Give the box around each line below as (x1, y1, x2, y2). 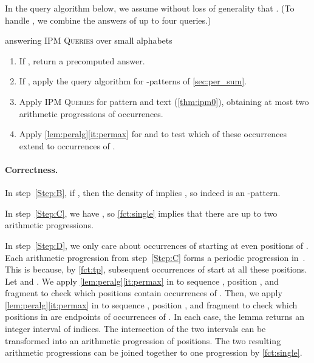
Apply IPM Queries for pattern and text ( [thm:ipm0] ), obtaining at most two (19, 95, 309, 107)
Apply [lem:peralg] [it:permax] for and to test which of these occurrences (19, 127, 287, 140)
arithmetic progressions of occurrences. (19, 107, 163, 120)
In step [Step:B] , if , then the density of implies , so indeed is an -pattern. (5, 186, 281, 199)
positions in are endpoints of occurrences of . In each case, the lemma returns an (5, 310, 304, 323)
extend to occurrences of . (19, 139, 115, 152)
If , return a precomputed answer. (19, 54, 145, 67)
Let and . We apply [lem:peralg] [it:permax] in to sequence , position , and (5, 274, 279, 287)
